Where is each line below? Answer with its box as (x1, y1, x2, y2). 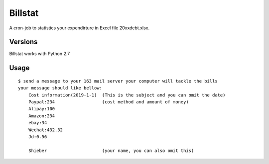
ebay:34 (28, 120, 47, 126)
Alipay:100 (28, 106, 55, 112)
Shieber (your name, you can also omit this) (28, 148, 194, 154)
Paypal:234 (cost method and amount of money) (28, 99, 189, 105)
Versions (9, 38, 38, 46)
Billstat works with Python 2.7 (9, 51, 70, 57)
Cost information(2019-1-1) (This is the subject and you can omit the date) (28, 92, 226, 98)
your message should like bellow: (18, 85, 102, 91)
